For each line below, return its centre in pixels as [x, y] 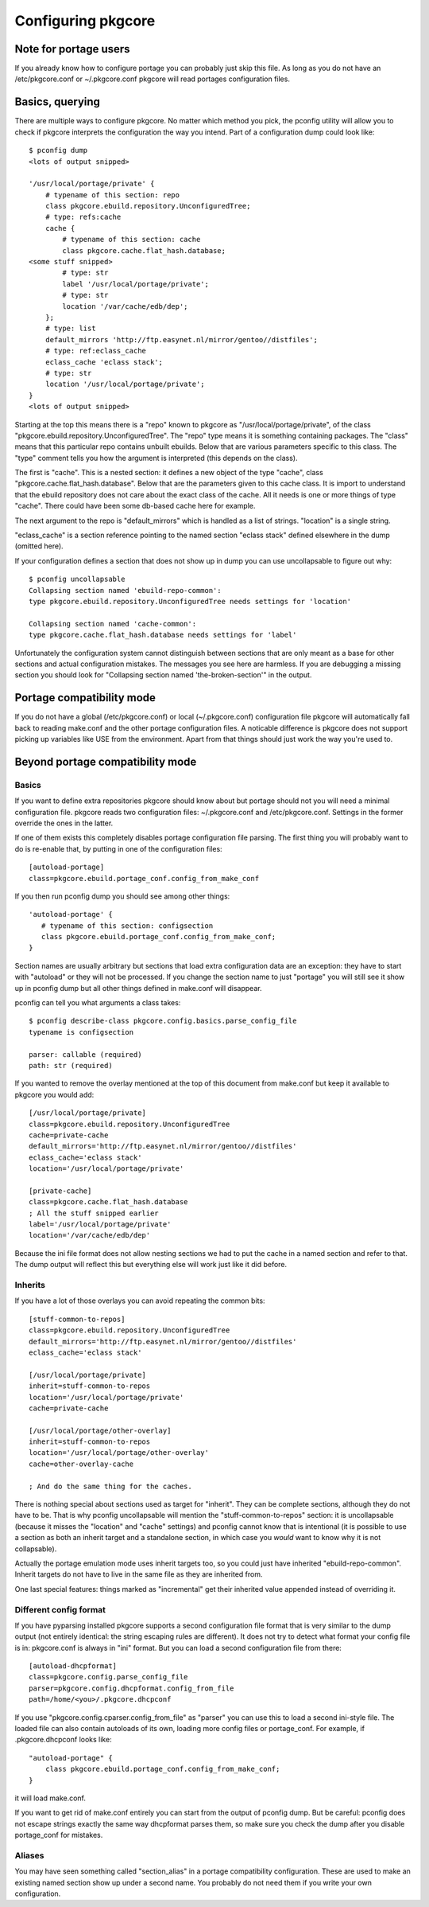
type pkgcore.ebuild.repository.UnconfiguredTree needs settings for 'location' [190, 601]
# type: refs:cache [83, 217]
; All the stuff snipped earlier [94, 1213]
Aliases [29, 1855]
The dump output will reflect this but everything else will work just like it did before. [151, 1265]
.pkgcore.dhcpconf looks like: [63, 1740]
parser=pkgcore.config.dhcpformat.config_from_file [131, 1688]
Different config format [60, 1609]
